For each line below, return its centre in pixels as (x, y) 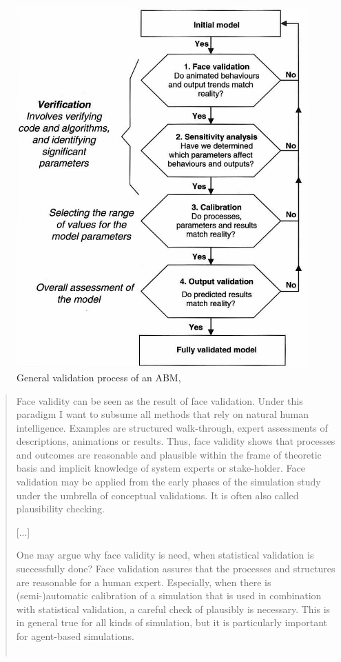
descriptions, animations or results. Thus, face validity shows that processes (176, 441)
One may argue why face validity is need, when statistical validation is (165, 555)
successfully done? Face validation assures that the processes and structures (176, 569)
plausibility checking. (60, 509)
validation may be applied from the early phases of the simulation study (168, 482)
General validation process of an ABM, (99, 377)
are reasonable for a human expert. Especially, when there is (144, 582)
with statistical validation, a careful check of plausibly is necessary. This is (173, 609)
